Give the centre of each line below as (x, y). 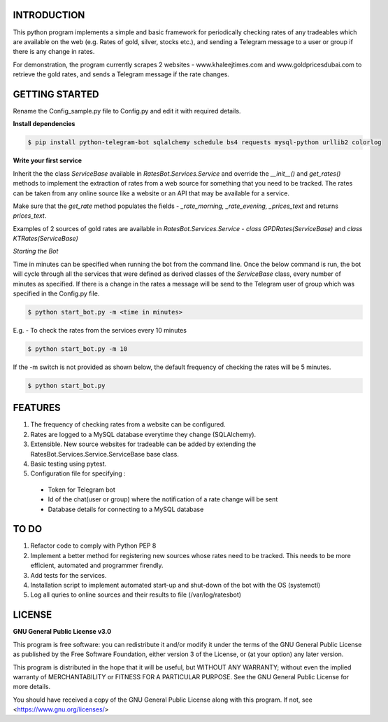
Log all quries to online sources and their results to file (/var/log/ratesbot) (136, 595)
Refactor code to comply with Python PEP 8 (93, 546)
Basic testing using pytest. (69, 464)
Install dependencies (44, 124)
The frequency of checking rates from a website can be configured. (128, 424)
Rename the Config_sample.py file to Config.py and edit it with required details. (127, 111)
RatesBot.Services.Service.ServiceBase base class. (105, 454)
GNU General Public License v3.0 (62, 632)
